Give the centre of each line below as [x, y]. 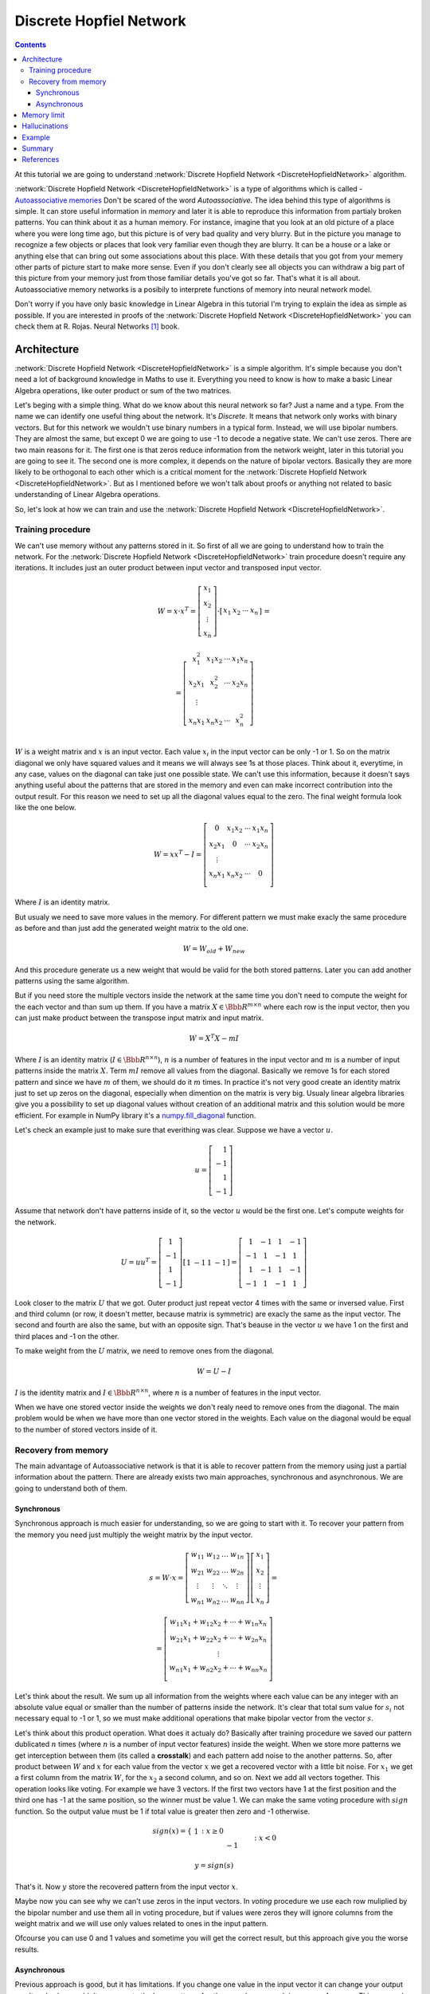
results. [27, 1949]
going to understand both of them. [71, 1488]
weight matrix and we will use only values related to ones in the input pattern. [141, 1924]
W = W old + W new [214, 950]
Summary [38, 148]
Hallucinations [45, 126]
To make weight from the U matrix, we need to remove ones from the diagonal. [145, 1351]
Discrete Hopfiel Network [100, 21]
